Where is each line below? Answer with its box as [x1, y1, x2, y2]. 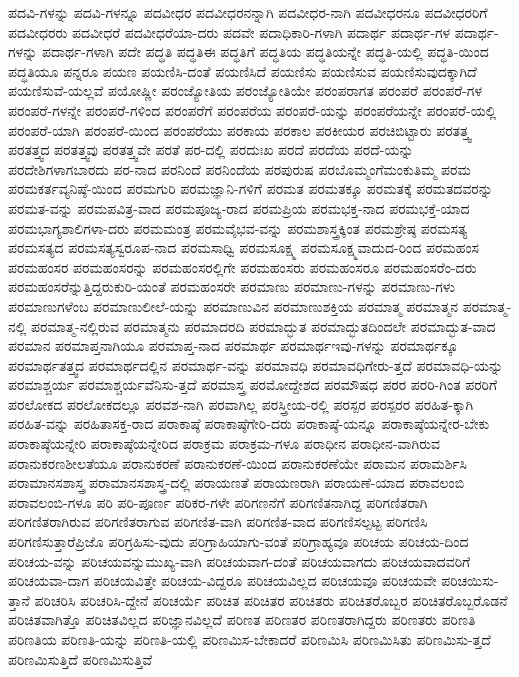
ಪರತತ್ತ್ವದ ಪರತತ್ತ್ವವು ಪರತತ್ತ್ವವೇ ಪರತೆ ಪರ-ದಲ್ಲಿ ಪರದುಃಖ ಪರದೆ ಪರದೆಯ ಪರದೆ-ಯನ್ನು [8, 139, 414, 160]
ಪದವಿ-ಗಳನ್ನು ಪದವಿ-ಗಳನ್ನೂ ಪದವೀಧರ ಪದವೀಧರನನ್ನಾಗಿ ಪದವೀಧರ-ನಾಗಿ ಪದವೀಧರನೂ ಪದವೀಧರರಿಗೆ [8, 2, 488, 22]
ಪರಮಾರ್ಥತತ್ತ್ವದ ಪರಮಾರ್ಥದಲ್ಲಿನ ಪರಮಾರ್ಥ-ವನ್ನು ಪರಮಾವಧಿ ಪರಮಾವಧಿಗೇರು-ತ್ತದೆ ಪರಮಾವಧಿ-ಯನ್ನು [8, 354, 504, 375]
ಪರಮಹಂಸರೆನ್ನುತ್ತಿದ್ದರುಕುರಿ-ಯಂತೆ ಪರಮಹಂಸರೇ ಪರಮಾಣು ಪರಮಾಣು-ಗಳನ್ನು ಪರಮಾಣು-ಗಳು [8, 276, 455, 297]
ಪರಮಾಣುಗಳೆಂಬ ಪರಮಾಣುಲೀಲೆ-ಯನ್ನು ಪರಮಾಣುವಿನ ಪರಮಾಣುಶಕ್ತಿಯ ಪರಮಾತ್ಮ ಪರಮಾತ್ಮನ [8, 295, 459, 316]
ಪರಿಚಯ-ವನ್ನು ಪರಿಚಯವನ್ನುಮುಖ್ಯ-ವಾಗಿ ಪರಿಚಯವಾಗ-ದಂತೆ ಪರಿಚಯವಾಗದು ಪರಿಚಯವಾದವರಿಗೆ [8, 550, 471, 571]
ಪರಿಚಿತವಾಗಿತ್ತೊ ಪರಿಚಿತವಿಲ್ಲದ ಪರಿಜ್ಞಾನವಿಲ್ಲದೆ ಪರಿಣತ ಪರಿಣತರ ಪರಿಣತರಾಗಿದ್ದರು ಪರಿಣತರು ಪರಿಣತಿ [8, 609, 476, 630]
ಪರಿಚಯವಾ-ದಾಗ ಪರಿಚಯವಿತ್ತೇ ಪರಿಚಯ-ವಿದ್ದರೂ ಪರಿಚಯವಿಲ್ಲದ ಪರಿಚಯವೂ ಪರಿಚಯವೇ [8, 570, 437, 591]
